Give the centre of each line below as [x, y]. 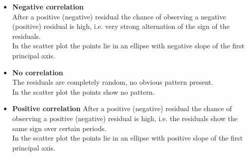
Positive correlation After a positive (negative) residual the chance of [122, 108]
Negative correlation [48, 6]
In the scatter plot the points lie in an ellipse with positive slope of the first [127, 138]
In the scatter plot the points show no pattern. [83, 91]
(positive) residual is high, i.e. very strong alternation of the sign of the [121, 26]
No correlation [38, 72]
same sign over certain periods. [59, 128]
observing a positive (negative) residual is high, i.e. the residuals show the [125, 118]
